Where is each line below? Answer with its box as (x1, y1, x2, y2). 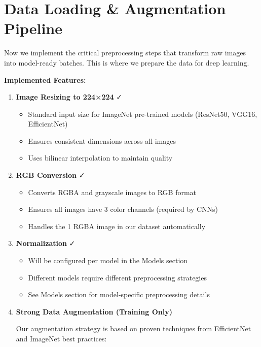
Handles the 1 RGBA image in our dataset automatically (28, 220, 206, 231)
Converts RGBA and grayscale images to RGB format (28, 186, 197, 197)
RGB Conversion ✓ (16, 170, 85, 180)
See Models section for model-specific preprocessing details (28, 289, 210, 300)
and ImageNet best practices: (16, 333, 107, 343)
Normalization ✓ (16, 238, 76, 248)
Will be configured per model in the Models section (28, 255, 188, 266)
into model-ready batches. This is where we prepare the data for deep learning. (4, 57, 249, 68)
